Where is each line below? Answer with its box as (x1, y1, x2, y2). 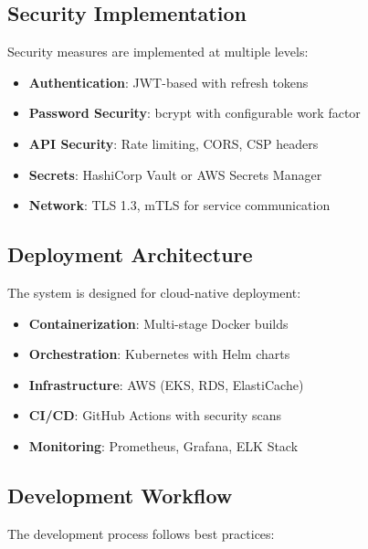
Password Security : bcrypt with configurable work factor (28, 103, 361, 122)
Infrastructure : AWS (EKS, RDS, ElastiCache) (28, 375, 304, 394)
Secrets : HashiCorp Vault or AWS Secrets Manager (28, 164, 322, 184)
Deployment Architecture (7, 240, 253, 269)
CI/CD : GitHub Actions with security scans (28, 406, 281, 425)
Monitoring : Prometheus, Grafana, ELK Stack (28, 436, 299, 455)
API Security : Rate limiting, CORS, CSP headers (28, 133, 319, 153)
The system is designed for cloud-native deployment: (7, 282, 301, 301)
